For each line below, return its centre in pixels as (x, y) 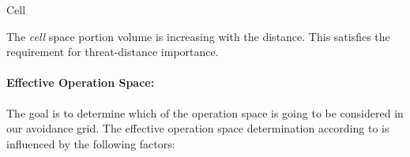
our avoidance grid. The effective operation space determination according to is (198, 128)
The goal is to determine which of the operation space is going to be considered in (205, 112)
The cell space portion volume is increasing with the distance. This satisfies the (198, 36)
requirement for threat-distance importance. (113, 52)
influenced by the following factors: (91, 143)
